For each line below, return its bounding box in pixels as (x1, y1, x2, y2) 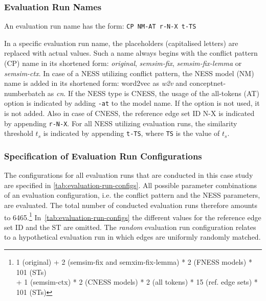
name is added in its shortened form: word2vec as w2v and (4, 78, 187, 88)
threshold (4, 128, 33, 138)
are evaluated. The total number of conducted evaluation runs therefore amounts (4, 200, 258, 210)
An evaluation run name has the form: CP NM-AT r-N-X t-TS (4, 20, 196, 31)
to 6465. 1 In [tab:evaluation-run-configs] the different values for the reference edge (4, 210, 261, 222)
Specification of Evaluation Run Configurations (4, 149, 202, 162)
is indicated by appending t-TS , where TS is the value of (43, 128, 220, 138)
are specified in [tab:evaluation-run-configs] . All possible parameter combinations (4, 179, 257, 190)
